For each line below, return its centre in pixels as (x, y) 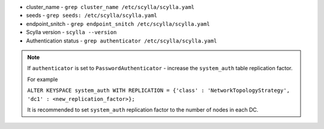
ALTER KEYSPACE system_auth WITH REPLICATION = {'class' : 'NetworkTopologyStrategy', (159, 91)
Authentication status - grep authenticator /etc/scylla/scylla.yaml (121, 40)
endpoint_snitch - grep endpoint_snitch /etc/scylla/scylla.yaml (118, 23)
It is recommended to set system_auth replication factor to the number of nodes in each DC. (143, 109)
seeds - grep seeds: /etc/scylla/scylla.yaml (92, 16)
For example (43, 79)
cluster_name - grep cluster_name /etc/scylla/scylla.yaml (110, 7)
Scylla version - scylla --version (71, 32)
